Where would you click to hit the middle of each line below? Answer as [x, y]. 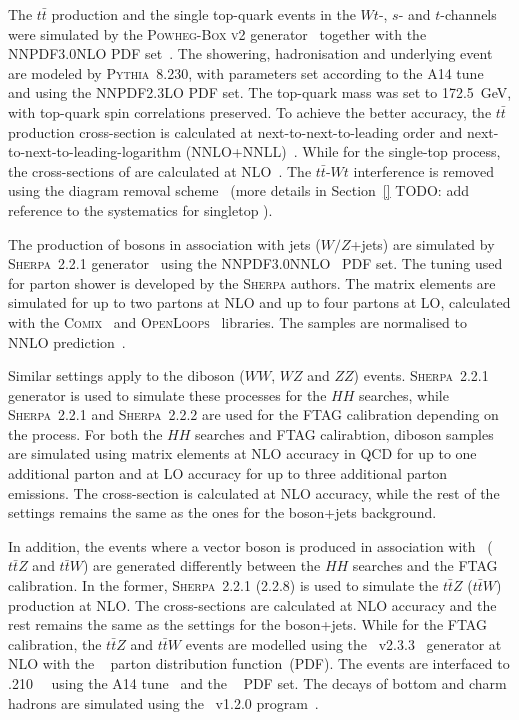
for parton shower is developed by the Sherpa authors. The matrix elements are [252, 282]
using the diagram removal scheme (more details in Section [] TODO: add [238, 190]
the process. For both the [85, 433]
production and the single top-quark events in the [203, 14]
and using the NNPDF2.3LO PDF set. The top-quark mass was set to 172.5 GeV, [260, 92]
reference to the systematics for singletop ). [140, 209]
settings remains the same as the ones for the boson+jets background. [222, 512]
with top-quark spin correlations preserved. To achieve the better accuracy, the [250, 111]
